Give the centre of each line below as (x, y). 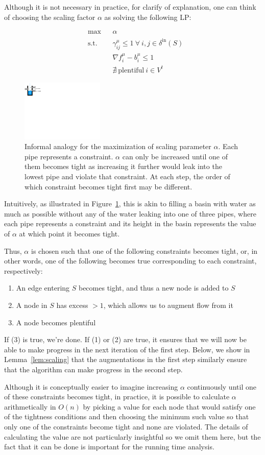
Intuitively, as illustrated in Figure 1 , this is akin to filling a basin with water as (130, 203)
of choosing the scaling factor (50, 17)
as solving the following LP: (148, 17)
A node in (32, 305)
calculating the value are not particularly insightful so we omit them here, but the (132, 436)
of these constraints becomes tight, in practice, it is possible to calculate (117, 397)
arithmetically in (30, 406)
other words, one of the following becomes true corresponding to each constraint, (130, 261)
